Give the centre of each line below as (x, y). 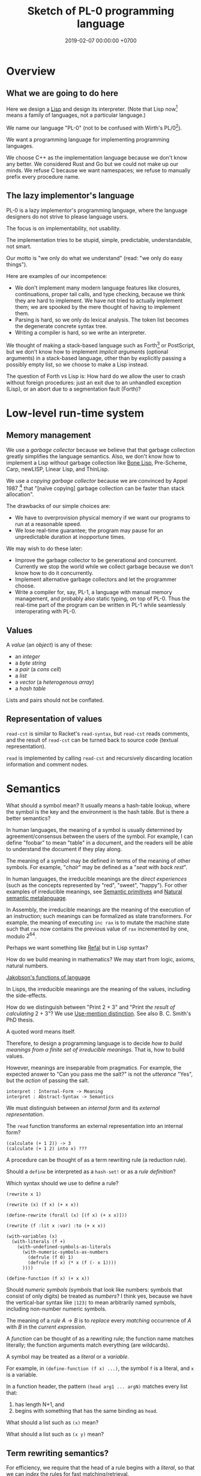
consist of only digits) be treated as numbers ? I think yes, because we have (100, 1296)
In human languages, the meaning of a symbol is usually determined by (94, 829)
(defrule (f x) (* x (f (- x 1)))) (72, 1263)
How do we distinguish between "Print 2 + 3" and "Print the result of (91, 1007)
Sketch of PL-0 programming (101, 11)
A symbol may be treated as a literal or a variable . (68, 1357)
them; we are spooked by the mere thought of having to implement (97, 307)
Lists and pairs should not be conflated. (55, 700)
